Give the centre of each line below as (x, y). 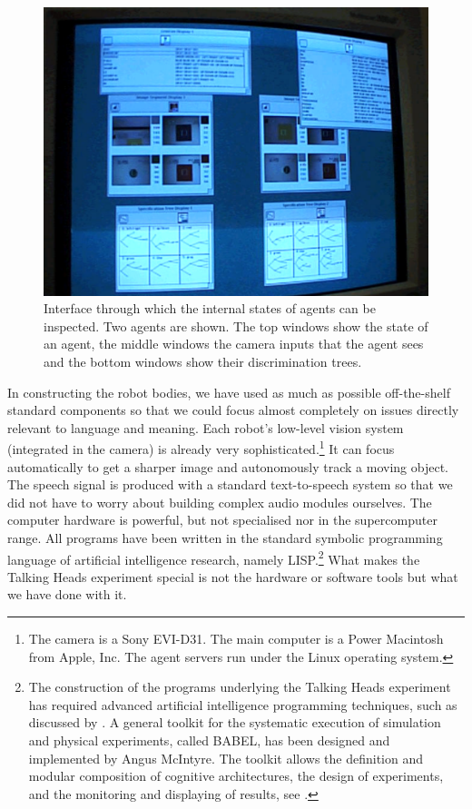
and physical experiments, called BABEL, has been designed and (209, 740)
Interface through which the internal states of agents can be (210, 308)
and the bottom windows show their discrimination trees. (203, 361)
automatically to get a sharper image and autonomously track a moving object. (228, 466)
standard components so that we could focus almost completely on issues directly (233, 410)
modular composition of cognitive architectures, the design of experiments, (236, 776)
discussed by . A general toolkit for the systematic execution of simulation (235, 722)
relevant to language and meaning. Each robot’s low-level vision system (206, 427)
